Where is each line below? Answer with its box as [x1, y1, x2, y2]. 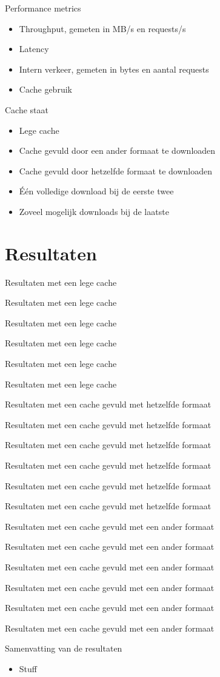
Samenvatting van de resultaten [5, 642, 122, 655]
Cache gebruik [19, 83, 72, 96]
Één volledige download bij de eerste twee [19, 185, 174, 197]
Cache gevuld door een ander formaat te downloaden [19, 144, 216, 157]
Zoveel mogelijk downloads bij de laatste [19, 205, 169, 217]
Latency [19, 42, 49, 55]
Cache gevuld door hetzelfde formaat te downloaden [19, 164, 212, 177]
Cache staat [5, 103, 49, 116]
